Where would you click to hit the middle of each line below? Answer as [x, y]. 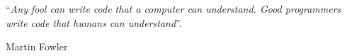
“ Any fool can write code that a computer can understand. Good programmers [173, 9]
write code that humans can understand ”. [94, 22]
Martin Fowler [37, 46]
